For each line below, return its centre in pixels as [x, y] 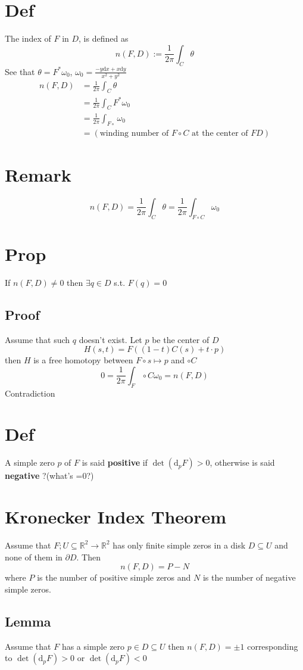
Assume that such [38, 339]
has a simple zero [93, 646]
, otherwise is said [242, 462]
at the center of [220, 133]
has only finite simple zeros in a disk [179, 545]
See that [20, 71]
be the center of [181, 339]
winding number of [134, 133]
